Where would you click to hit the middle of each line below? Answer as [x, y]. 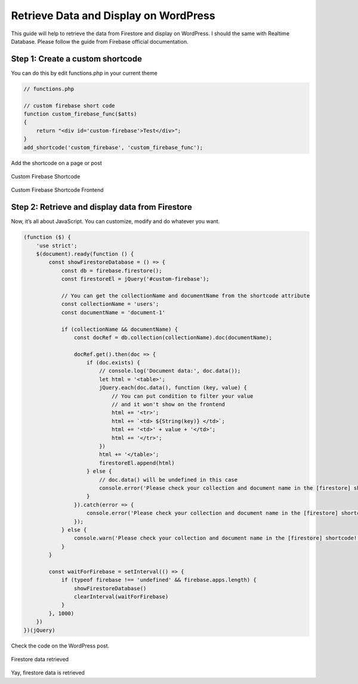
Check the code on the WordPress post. [60, 646]
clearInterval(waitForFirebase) [121, 597]
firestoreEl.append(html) [137, 463]
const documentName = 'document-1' [113, 312]
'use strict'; [57, 246]
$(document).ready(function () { [85, 254]
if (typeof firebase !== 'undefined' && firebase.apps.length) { [159, 580]
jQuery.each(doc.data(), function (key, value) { [173, 388]
